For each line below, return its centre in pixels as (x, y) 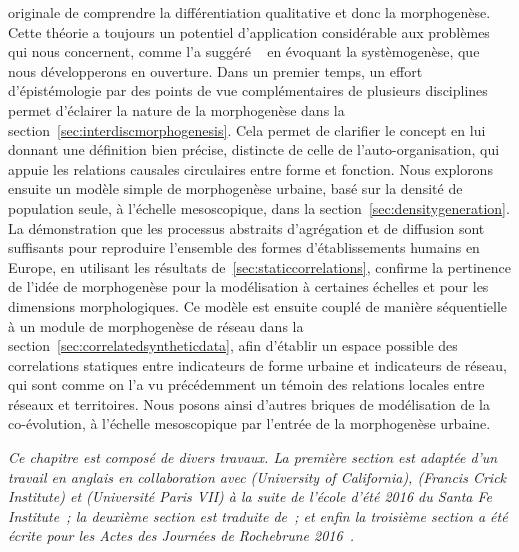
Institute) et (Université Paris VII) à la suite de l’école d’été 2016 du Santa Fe (250, 496)
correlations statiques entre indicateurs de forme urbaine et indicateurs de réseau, (257, 364)
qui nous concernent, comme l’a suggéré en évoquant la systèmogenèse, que (244, 51)
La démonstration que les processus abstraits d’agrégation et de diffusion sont (246, 227)
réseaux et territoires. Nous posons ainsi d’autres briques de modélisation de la (249, 403)
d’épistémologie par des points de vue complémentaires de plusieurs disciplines (248, 90)
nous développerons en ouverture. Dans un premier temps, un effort (215, 70)
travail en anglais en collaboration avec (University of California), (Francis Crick (257, 476)
